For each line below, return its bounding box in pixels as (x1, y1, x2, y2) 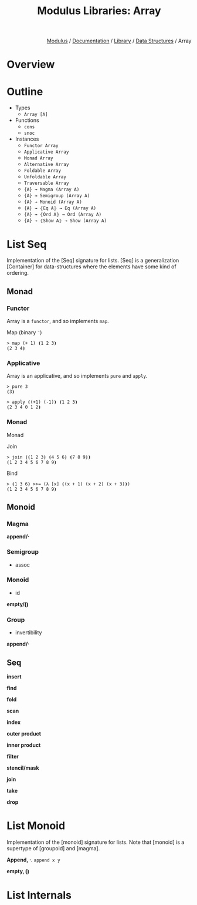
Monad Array (23, 155, 53, 161)
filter (6, 753, 19, 760)
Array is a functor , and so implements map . (6, 317, 109, 324)
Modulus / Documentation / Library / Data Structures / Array (46, 37, 192, 45)
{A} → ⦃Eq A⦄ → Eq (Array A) (23, 205, 97, 211)
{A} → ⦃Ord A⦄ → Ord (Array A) (23, 212, 102, 218)
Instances (15, 135, 39, 142)
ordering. (6, 269, 29, 277)
